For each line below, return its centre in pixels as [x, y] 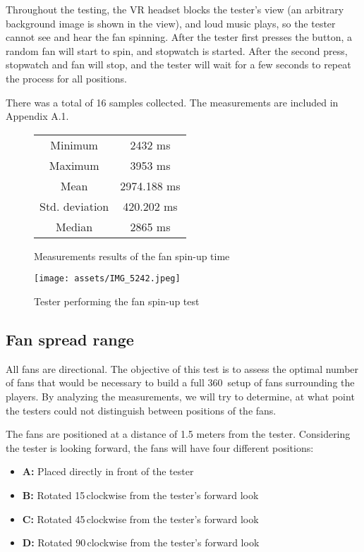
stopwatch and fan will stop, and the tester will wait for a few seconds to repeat [178, 65]
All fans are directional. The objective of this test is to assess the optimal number [182, 368]
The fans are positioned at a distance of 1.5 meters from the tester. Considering [178, 434]
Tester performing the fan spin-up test [117, 301]
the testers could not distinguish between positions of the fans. [141, 410]
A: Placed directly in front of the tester [108, 471]
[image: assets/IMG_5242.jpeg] [107, 279]
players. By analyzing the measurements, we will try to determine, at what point [180, 396]
